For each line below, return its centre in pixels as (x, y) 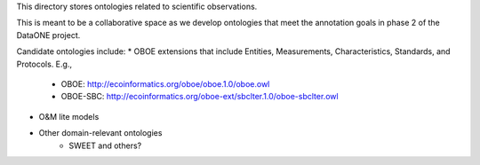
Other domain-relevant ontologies (100, 133)
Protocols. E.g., (44, 64)
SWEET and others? (105, 145)
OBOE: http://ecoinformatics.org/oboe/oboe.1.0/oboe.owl (165, 83)
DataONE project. (48, 35)
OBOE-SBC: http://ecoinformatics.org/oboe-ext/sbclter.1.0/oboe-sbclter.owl (200, 97)
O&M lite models (69, 116)
